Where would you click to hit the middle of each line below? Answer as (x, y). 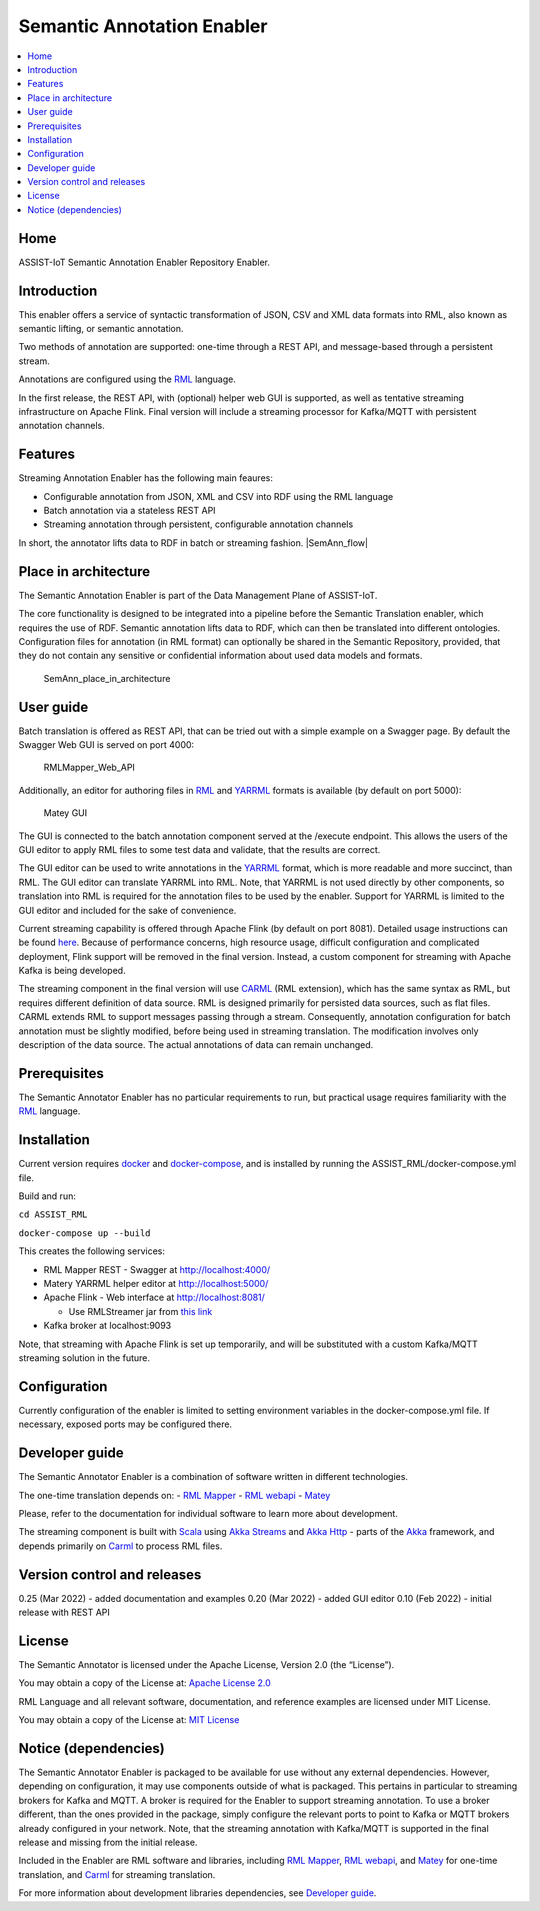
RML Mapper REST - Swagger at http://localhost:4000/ (157, 1269)
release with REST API (64, 1612)
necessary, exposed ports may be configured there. (125, 1424)
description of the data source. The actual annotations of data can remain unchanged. (196, 1045)
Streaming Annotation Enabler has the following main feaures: (146, 478)
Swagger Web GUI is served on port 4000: (106, 745)
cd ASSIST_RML (53, 1214)
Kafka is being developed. (72, 971)
